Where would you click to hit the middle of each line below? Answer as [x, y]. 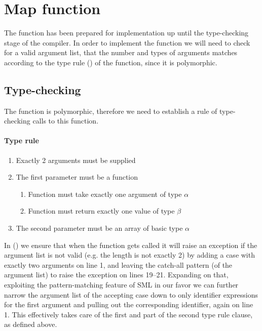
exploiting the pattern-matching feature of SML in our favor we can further [121, 285]
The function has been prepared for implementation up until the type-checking [126, 33]
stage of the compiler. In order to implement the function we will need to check [127, 42]
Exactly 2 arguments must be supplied [76, 160]
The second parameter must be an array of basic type [99, 228]
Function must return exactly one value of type [101, 211]
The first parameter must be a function [77, 177]
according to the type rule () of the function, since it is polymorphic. [111, 62]
